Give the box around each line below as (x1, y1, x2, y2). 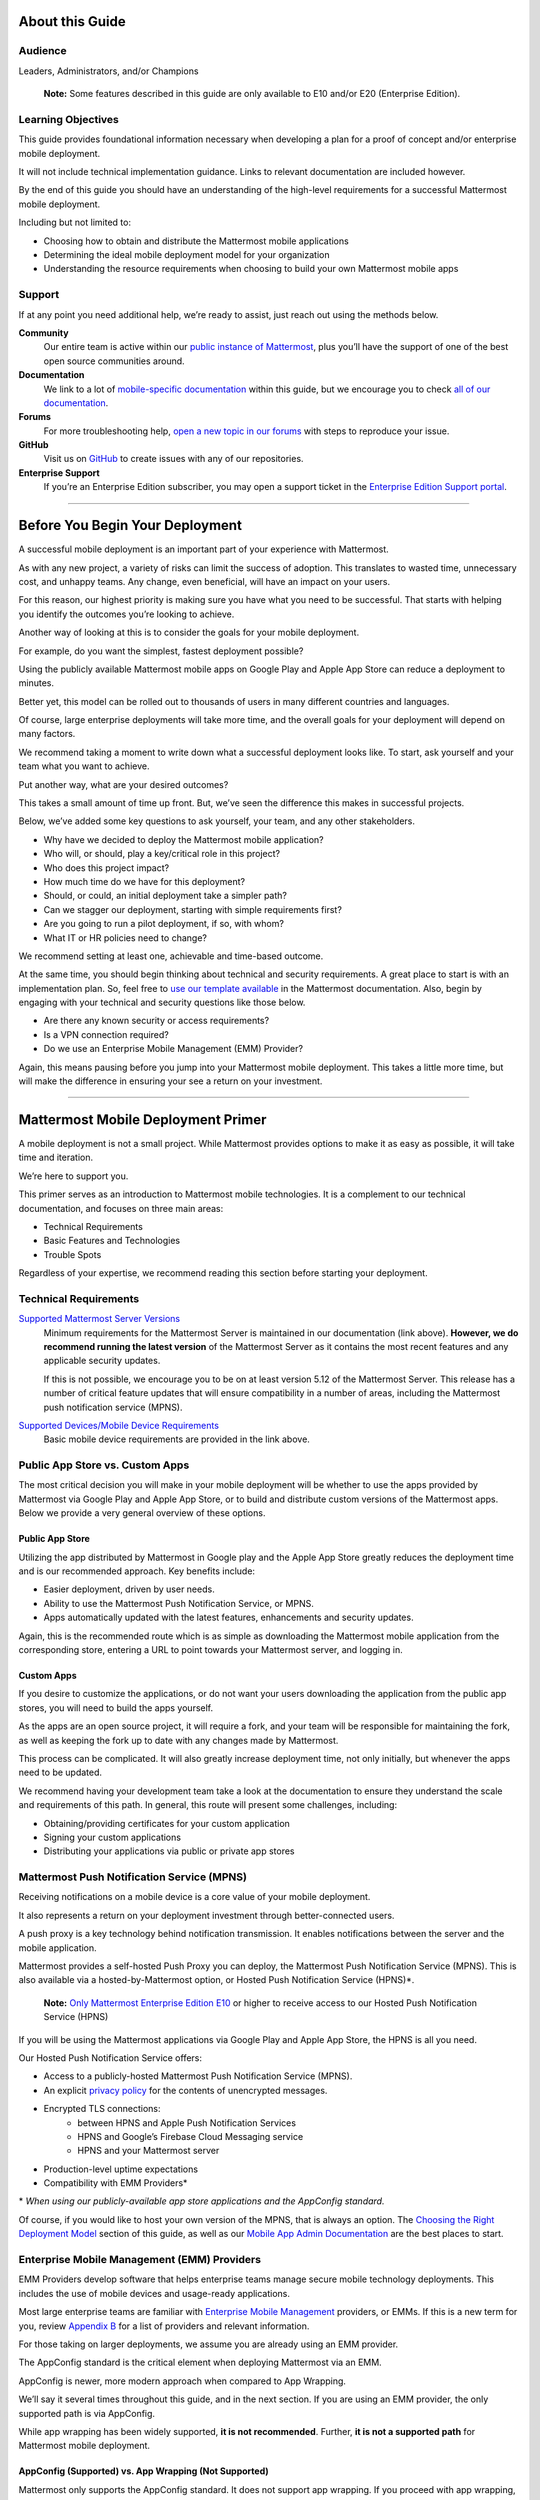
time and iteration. (18, 1151, 94, 1164)
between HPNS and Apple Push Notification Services (77, 2116, 297, 2129)
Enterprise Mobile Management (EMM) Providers (18, 2253, 262, 2267)
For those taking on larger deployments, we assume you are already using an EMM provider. (18, 2338, 399, 2350)
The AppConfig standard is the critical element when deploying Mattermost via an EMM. (18, 2356, 382, 2369)
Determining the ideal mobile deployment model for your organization (43, 249, 330, 261)
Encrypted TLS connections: (43, 2103, 161, 2115)
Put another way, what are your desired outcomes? (18, 778, 229, 790)
